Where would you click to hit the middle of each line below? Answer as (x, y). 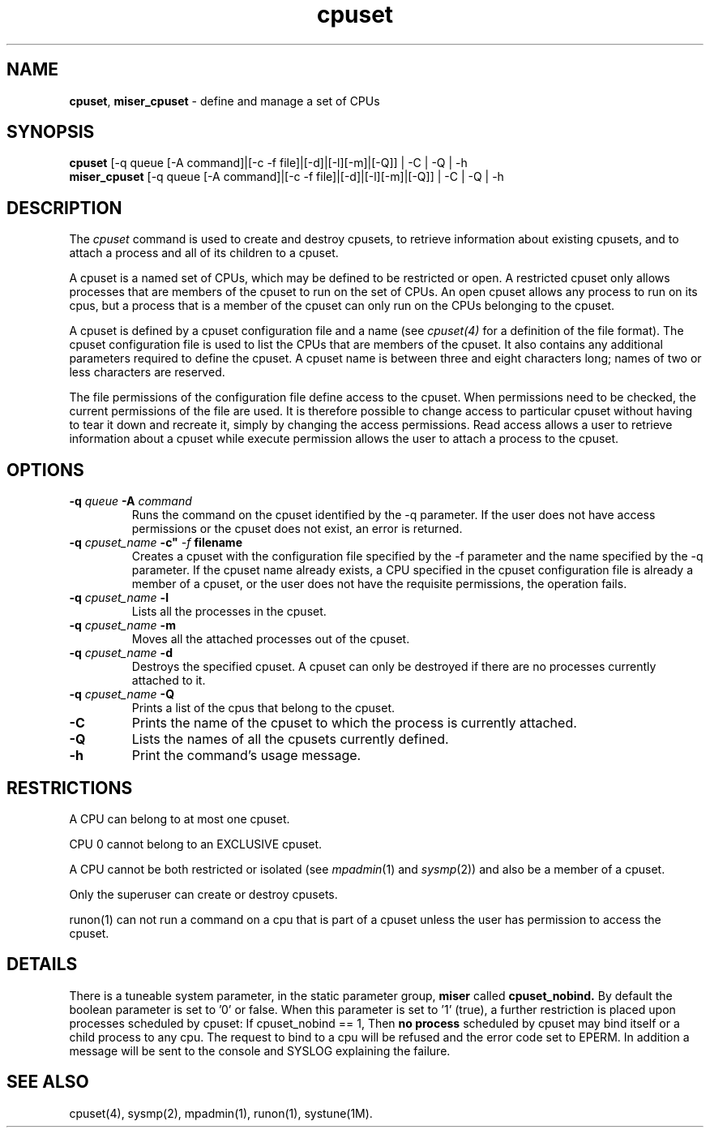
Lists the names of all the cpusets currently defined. (290, 739)
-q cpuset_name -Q (122, 694)
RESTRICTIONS (70, 788)
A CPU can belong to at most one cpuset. (180, 818)
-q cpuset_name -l (119, 598)
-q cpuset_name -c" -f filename (156, 543)
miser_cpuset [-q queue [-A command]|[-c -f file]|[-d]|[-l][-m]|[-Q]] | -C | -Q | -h (287, 177)
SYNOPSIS (51, 132)
